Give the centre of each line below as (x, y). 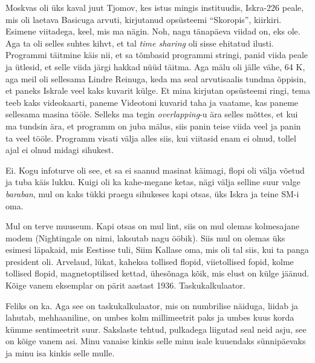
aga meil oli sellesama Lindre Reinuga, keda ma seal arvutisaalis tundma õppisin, (156, 78)
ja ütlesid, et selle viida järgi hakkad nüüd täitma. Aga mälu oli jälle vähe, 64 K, (155, 66)
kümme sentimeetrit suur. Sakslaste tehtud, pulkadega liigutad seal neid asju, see (156, 329)
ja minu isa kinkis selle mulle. (60, 353)
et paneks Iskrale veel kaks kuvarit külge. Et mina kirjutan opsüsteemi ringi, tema (158, 90)
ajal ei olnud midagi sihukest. (60, 150)
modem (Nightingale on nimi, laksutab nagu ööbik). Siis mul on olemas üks (145, 237)
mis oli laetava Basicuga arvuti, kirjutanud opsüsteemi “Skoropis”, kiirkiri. (144, 19)
